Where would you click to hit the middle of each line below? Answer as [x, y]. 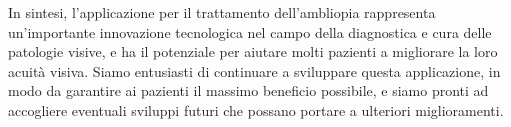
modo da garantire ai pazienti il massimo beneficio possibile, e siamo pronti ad [248, 90]
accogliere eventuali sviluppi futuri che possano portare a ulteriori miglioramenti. [256, 109]
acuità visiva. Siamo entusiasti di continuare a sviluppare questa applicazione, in [254, 70]
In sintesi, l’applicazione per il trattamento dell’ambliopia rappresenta [222, 12]
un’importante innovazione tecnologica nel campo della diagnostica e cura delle [250, 31]
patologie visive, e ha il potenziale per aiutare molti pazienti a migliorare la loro [253, 51]
